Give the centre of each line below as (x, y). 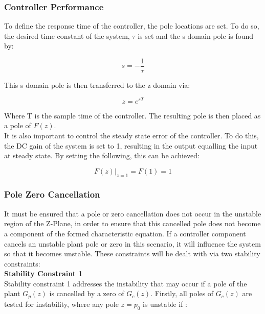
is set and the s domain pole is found (196, 35)
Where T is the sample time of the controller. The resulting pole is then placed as (132, 115)
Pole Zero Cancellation (52, 194)
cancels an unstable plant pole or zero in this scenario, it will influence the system (132, 243)
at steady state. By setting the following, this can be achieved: (102, 155)
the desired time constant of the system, (67, 35)
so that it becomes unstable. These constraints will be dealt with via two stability (132, 253)
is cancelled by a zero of (87, 293)
